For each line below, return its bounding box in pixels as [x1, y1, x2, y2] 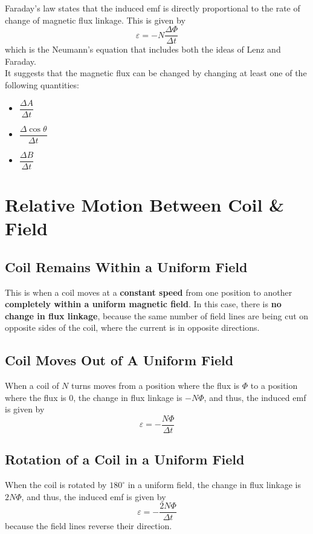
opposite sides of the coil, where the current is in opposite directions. [5, 321, 260, 334]
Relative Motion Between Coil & [5, 192, 285, 217]
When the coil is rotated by [5, 478, 107, 491]
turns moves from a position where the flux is [71, 379, 240, 392]
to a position [250, 379, 298, 392]
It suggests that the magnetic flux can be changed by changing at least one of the [5, 67, 307, 79]
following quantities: [5, 79, 79, 91]
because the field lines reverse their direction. [5, 519, 172, 532]
